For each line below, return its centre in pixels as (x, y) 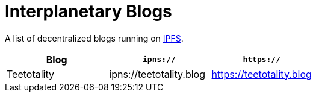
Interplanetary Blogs (88, 11)
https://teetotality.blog (262, 74)
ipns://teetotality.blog (157, 74)
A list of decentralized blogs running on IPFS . (94, 38)
